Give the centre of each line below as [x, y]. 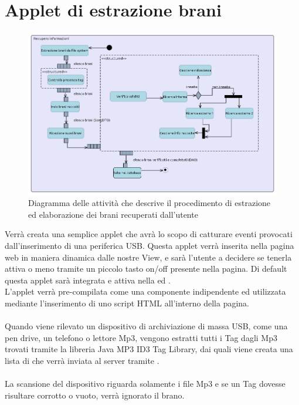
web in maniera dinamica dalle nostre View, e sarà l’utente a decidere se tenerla [148, 257]
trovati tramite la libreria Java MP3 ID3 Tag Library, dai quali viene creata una [149, 349]
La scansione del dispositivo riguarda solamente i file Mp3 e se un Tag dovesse [145, 384]
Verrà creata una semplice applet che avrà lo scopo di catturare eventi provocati [149, 234]
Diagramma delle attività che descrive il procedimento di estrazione [149, 203]
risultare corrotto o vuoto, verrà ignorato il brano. [95, 395]
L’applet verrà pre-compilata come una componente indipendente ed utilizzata [145, 291]
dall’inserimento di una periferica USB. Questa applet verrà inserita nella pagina [149, 245]
